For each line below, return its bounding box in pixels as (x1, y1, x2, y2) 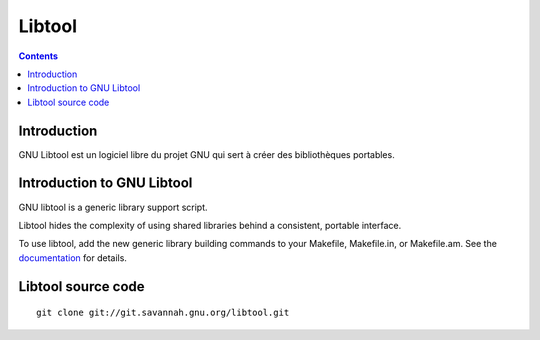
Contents (18, 50, 59, 62)
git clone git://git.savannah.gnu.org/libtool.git (36, 307, 290, 319)
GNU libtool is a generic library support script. (18, 201, 209, 213)
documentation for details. (18, 251, 127, 264)
